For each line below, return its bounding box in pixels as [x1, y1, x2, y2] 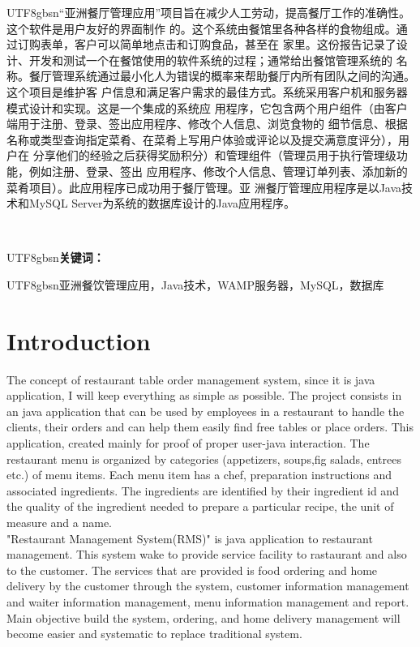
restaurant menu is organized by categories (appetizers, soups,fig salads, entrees [6, 450, 402, 467]
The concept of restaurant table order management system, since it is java [6, 371, 375, 388]
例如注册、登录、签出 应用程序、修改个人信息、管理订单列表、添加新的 [28, 162, 408, 179]
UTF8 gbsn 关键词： [6, 249, 105, 266]
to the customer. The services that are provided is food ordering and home [6, 561, 378, 578]
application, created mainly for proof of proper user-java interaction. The [6, 435, 370, 451]
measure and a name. [6, 513, 112, 530]
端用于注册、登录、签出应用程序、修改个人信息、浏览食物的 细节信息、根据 [6, 115, 408, 132]
